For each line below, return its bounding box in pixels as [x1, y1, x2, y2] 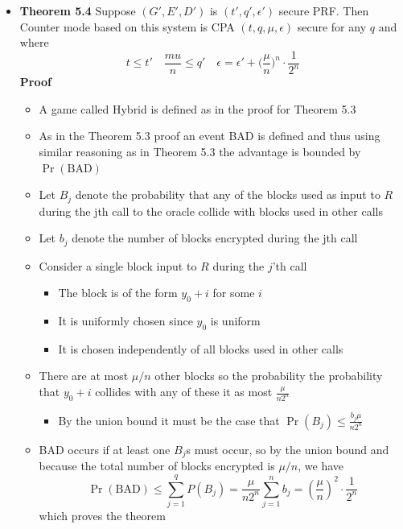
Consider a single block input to [39, 257, 197, 274]
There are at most [39, 367, 129, 384]
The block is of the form [58, 284, 178, 301]
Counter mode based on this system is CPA [19, 18, 235, 35]
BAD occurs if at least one [39, 440, 171, 457]
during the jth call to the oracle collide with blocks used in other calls [39, 202, 383, 219]
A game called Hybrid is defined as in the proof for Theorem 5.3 [39, 100, 356, 117]
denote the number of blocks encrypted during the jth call [72, 229, 358, 246]
